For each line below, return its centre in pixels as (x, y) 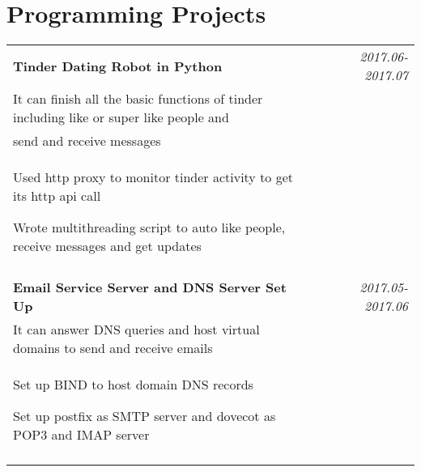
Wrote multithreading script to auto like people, (149, 227)
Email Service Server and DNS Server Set (150, 287)
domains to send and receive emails (113, 348)
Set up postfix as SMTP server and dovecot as (145, 416)
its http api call (57, 196)
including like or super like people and (121, 117)
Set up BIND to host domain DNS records (133, 385)
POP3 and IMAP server (81, 435)
